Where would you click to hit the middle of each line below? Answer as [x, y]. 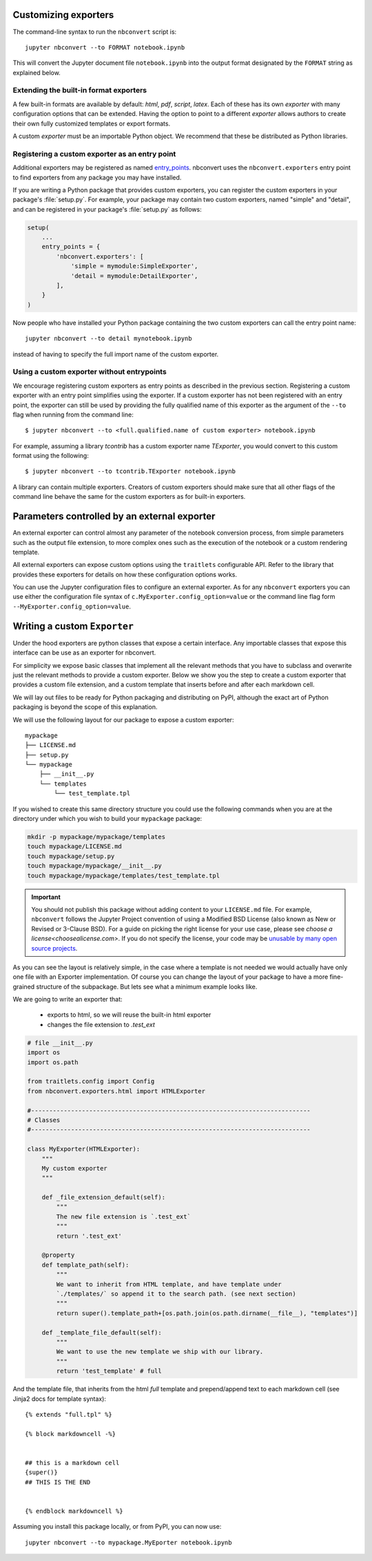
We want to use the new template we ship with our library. [160, 1352]
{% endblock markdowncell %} [74, 1511]
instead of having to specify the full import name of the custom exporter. [116, 354]
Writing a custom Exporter [73, 626]
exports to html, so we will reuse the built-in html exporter [129, 1015]
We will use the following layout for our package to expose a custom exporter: [123, 719]
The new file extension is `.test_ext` [123, 1216]
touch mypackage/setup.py [71, 856]
